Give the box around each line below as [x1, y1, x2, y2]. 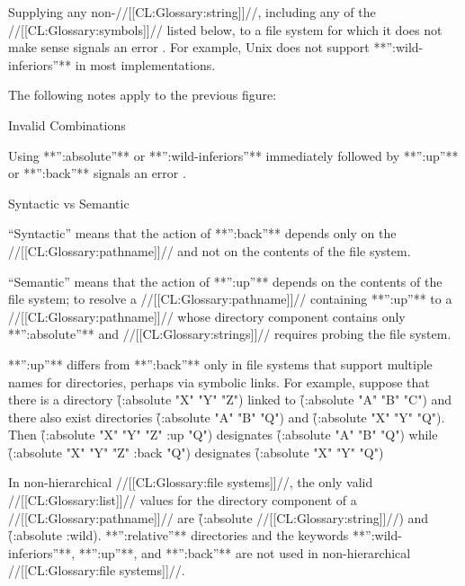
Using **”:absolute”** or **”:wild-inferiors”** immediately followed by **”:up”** [8, 146, 459, 164]
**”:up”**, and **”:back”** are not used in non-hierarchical [78, 543, 411, 562]
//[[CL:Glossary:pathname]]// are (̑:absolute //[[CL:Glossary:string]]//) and [8, 508, 429, 527]
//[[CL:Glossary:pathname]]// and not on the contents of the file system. [8, 241, 411, 260]
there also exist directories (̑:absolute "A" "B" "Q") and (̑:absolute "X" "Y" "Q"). [8, 407, 445, 426]
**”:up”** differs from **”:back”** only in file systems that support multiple [8, 354, 433, 373]
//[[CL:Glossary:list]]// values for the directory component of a [8, 491, 357, 510]
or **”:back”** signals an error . [8, 164, 186, 182]
